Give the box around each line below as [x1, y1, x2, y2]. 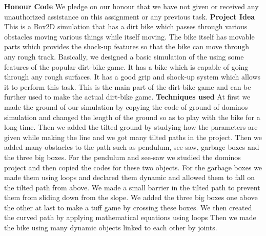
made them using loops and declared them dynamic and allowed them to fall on [4, 172, 255, 183]
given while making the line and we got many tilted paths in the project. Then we [4, 131, 262, 142]
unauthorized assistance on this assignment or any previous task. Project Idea [4, 11, 255, 22]
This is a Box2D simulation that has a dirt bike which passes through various [4, 21, 248, 32]
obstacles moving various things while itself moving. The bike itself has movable [4, 31, 255, 42]
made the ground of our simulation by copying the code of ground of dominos [4, 101, 248, 112]
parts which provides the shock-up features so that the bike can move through [4, 41, 250, 52]
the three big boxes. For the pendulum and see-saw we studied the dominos [4, 151, 241, 162]
